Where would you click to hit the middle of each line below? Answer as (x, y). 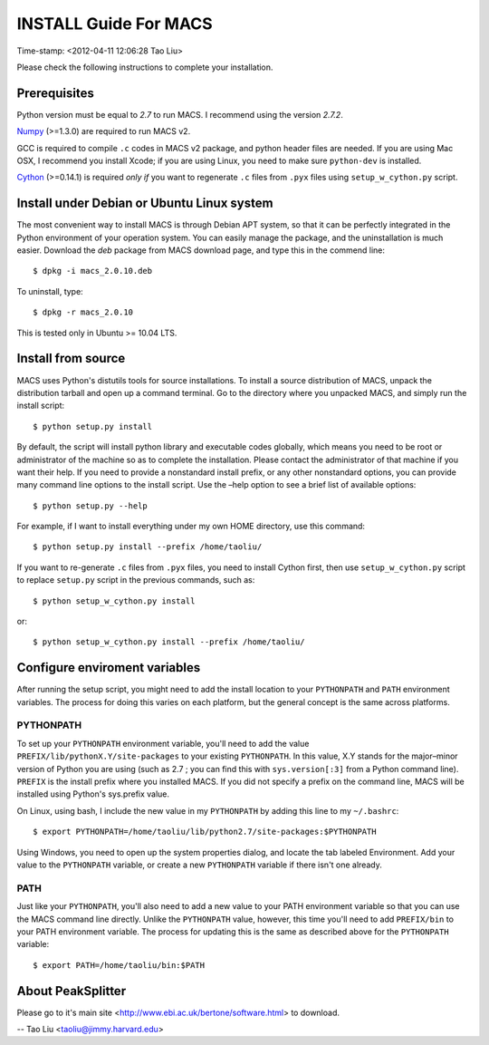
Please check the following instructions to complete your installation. (145, 67)
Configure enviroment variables (109, 668)
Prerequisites (55, 93)
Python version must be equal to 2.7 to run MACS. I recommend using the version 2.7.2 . (180, 114)
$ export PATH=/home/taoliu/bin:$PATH (119, 965)
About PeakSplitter (72, 991)
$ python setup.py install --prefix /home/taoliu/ (148, 547)
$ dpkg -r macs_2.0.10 (83, 312)
